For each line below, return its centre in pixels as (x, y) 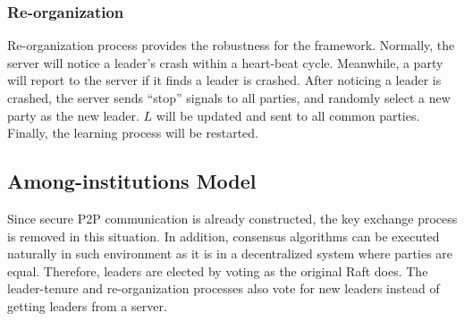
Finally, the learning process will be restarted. (133, 133)
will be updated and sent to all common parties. (288, 115)
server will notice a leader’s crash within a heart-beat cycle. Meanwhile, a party (225, 62)
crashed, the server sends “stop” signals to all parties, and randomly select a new (229, 97)
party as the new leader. (73, 115)
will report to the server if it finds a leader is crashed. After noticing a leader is (224, 80)
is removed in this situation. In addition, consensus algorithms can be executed (224, 236)
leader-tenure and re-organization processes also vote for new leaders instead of (224, 288)
